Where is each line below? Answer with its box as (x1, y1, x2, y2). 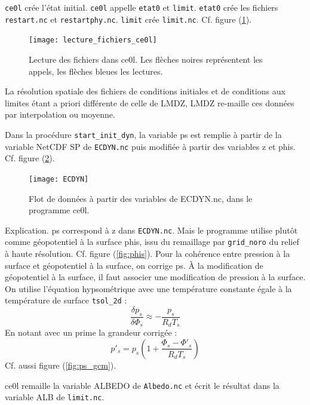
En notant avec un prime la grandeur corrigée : (5, 326, 177, 339)
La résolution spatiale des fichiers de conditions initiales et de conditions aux (5, 85, 286, 97)
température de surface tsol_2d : (5, 294, 127, 306)
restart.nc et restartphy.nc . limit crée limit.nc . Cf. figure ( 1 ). (5, 13, 252, 25)
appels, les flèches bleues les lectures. (29, 65, 163, 77)
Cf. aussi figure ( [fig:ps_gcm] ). (5, 358, 116, 371)
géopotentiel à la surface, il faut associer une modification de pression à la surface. (5, 271, 306, 283)
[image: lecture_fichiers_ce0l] (29, 36, 157, 45)
